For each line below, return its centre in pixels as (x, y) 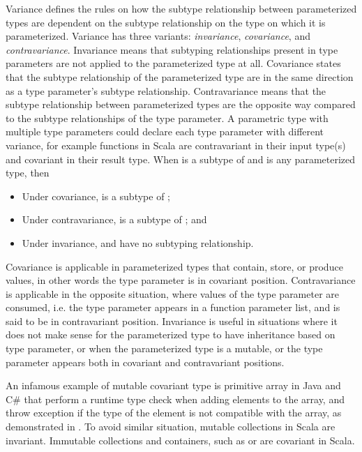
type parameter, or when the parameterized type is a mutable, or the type (164, 348)
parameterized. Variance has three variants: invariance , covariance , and (158, 36)
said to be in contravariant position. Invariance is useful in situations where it (172, 321)
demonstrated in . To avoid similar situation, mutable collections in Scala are (171, 427)
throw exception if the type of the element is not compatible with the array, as (174, 413)
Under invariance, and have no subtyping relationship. (138, 242)
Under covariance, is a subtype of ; (96, 196)
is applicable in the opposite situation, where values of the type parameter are (173, 293)
